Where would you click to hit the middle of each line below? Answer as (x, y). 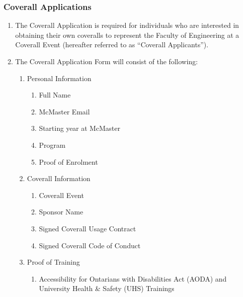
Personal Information (59, 78)
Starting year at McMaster (80, 128)
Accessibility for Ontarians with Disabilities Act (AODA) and (133, 278)
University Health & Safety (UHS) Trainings (107, 288)
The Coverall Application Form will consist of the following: (106, 61)
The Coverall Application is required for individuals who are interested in (127, 25)
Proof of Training (53, 262)
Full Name (55, 95)
